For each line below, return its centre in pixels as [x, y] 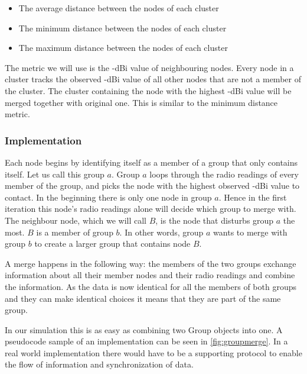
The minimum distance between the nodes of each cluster [123, 28]
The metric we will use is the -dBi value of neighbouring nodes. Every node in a [149, 67]
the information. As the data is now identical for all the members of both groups [151, 286]
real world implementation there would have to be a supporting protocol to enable [153, 352]
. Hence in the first [253, 197]
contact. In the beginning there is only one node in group [108, 197]
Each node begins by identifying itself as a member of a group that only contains [151, 162]
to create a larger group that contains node [112, 244]
